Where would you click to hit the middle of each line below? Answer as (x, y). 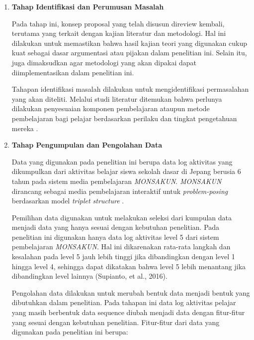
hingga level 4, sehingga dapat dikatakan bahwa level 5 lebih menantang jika (129, 266)
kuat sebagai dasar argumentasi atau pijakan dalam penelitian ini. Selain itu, (129, 53)
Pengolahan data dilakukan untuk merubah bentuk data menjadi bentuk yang (131, 292)
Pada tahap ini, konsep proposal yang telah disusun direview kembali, (118, 23)
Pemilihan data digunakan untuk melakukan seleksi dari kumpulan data (122, 217)
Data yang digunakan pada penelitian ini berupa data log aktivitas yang (122, 161)
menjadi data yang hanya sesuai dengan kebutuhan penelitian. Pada (116, 227)
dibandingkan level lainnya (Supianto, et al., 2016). (89, 276)
